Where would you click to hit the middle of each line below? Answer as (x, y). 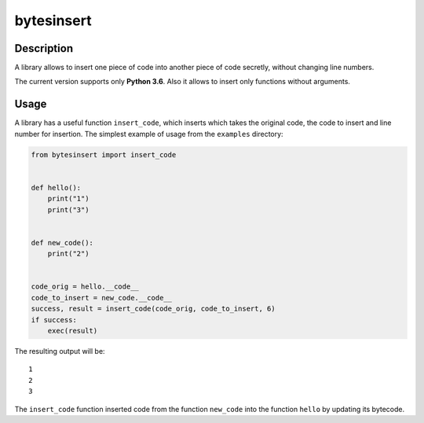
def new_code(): (62, 243)
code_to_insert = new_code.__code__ (102, 298)
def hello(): (56, 188)
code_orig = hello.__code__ (85, 287)
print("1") (68, 199)
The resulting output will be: (60, 351)
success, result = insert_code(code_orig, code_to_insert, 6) (153, 309)
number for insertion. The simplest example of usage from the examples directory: (149, 134)
